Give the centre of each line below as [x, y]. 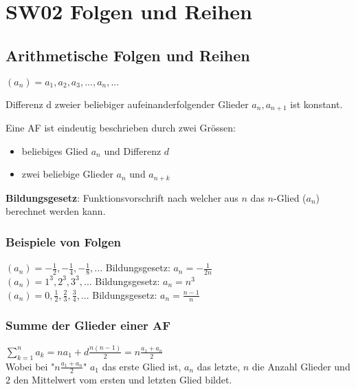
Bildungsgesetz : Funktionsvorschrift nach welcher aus [122, 197]
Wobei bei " [30, 366]
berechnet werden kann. [56, 211]
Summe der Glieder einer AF [88, 325]
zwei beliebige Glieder [67, 174]
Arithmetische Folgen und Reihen [128, 55]
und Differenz [133, 150]
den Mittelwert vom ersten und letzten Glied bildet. [123, 380]
